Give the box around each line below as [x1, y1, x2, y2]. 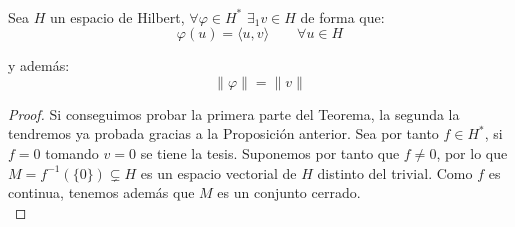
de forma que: [300, 6, 385, 27]
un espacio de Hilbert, [49, 6, 185, 27]
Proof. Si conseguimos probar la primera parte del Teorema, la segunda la [8, 103, 460, 124]
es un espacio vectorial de [140, 162, 297, 183]
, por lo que [436, 142, 508, 163]
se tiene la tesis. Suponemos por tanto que [140, 142, 400, 163]
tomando [45, 142, 99, 163]
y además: [8, 55, 70, 76]
